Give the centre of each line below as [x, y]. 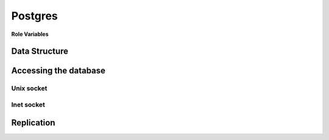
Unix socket [29, 88]
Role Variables [30, 34]
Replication [33, 123]
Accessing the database [58, 71]
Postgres [34, 16]
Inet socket [28, 105]
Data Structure [40, 51]
